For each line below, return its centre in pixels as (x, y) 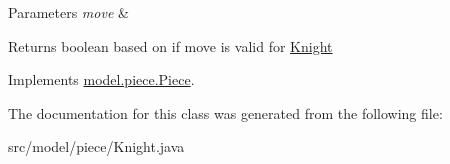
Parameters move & (68, 12)
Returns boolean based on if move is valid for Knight (170, 45)
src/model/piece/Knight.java (96, 146)
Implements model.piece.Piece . (101, 79)
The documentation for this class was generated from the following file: (225, 112)
